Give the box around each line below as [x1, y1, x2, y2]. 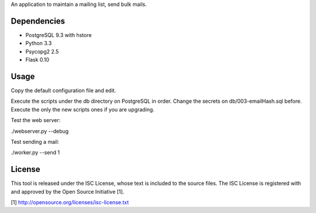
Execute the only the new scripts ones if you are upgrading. [11, 106, 154, 113]
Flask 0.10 [25, 56, 50, 63]
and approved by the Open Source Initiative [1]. [11, 188, 125, 195]
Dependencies [11, 16, 66, 26]
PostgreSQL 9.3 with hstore [25, 31, 92, 38]
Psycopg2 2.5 [25, 48, 59, 55]
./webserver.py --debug [11, 127, 69, 134]
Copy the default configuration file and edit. [11, 87, 116, 94]
